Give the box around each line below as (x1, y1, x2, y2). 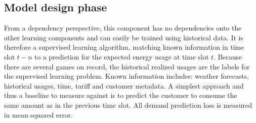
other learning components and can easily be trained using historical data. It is (4, 32, 243, 42)
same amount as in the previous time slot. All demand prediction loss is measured (4, 99, 252, 110)
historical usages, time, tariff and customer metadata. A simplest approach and (4, 80, 244, 91)
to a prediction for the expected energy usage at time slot (34, 51, 209, 61)
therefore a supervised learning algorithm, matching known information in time (4, 42, 244, 52)
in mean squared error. (4, 109, 73, 120)
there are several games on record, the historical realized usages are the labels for (4, 61, 250, 71)
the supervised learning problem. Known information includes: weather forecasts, (4, 71, 249, 81)
